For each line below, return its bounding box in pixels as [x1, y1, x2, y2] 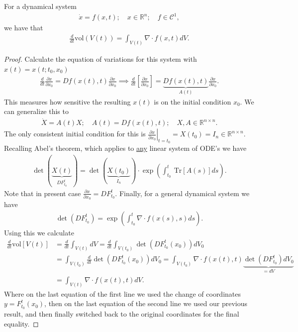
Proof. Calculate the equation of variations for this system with [4, 54, 197, 64]
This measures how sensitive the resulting [4, 96, 131, 107]
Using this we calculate [4, 227, 74, 237]
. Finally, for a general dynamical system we [115, 188, 250, 198]
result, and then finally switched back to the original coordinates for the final [4, 309, 239, 319]
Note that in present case [4, 188, 81, 198]
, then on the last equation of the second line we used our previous [44, 298, 248, 309]
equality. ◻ [4, 318, 39, 329]
